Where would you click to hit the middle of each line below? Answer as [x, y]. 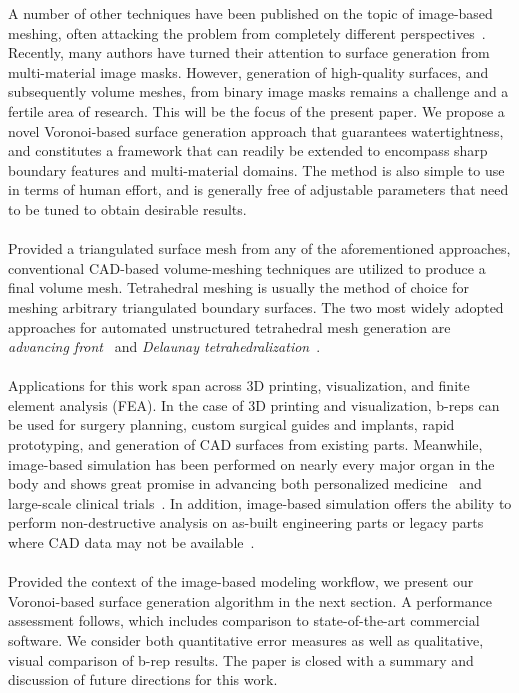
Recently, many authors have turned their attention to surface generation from [249, 52]
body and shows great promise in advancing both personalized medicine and [245, 483]
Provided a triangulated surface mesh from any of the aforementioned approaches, [259, 248]
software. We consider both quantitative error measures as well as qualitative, [246, 640]
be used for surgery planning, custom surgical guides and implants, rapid [231, 424]
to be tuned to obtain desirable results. [127, 208]
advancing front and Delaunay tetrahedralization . [164, 346]
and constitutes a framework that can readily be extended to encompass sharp [248, 150]
